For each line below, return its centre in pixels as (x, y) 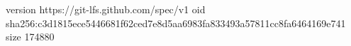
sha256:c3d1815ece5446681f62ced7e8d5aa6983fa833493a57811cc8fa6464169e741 (176, 23)
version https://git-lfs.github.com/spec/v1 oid (106, 9)
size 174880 (30, 37)
